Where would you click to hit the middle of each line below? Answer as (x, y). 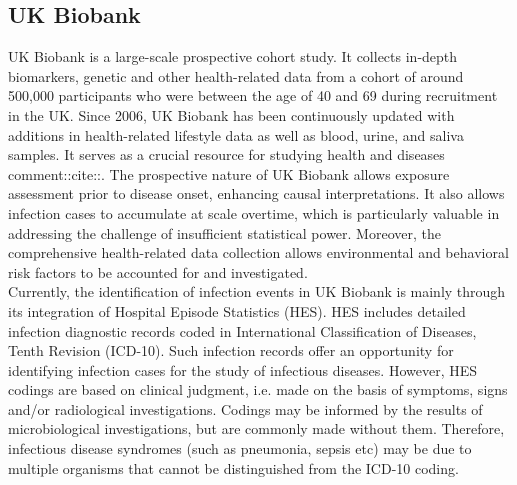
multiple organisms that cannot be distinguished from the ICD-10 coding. (233, 467)
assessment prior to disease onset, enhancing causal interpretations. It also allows (256, 193)
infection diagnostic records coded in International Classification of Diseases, (242, 330)
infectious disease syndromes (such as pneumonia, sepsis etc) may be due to (240, 448)
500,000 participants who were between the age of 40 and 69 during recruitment (253, 95)
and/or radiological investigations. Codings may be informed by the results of (245, 408)
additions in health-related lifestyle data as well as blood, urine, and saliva (236, 134)
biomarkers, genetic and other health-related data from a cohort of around (236, 75)
